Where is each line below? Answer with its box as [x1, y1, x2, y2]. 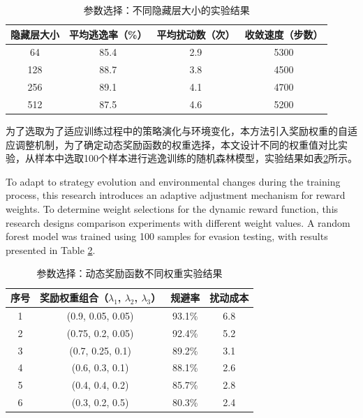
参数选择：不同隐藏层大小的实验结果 [83, 3, 250, 17]
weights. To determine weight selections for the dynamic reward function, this [6, 202, 339, 216]
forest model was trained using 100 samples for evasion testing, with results [6, 229, 328, 244]
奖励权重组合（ [40, 290, 108, 304]
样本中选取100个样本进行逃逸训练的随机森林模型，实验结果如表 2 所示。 [34, 151, 357, 165]
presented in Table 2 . [6, 242, 96, 257]
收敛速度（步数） [244, 27, 323, 41]
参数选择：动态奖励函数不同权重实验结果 [36, 266, 223, 281]
